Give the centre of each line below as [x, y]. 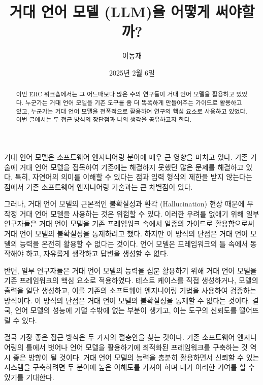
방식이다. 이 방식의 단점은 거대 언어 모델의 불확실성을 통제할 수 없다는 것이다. [127, 300]
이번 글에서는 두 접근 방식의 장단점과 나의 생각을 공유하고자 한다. [104, 119]
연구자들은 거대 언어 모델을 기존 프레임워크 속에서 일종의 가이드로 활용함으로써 [129, 223]
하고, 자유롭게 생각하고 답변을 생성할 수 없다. [97, 253]
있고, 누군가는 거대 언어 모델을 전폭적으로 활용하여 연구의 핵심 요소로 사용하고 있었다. [131, 111]
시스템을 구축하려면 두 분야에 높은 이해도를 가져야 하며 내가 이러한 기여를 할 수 [129, 367]
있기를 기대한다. [29, 377]
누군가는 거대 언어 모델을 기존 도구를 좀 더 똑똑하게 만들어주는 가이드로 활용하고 [134, 102]
